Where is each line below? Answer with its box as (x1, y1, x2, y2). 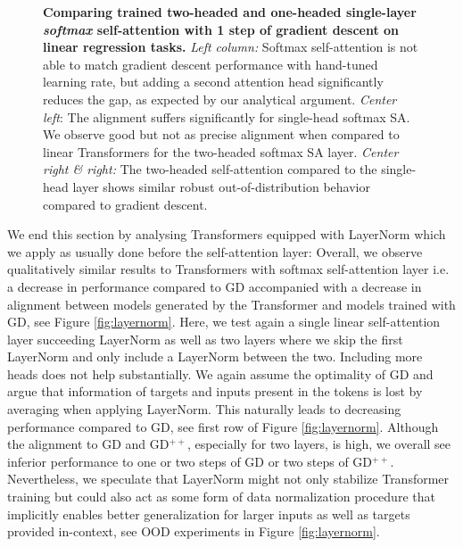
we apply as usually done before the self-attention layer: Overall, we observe (7, 242, 423, 261)
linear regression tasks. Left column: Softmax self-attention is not (43, 37, 418, 56)
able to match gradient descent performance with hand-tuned (43, 54, 378, 73)
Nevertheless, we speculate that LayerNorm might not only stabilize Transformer (7, 469, 450, 488)
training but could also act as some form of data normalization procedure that (7, 487, 435, 506)
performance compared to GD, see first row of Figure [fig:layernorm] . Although (7, 417, 439, 435)
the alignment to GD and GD (7, 435, 169, 453)
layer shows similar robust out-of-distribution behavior (72, 177, 370, 195)
